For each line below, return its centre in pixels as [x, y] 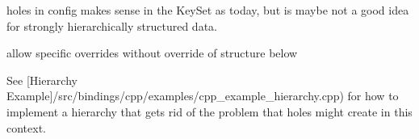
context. [26, 127]
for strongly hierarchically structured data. [112, 25]
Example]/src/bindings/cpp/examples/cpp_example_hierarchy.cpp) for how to [203, 96]
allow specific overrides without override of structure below [152, 53]
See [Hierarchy [42, 80]
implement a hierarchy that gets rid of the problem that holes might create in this [209, 111]
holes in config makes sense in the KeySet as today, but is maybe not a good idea [208, 10]
